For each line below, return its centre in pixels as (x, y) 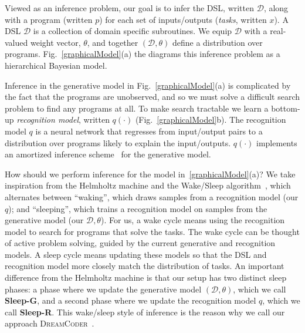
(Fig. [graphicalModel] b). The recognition (211, 120)
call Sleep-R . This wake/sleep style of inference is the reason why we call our (145, 312)
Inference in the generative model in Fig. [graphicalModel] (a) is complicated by (148, 85)
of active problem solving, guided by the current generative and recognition (140, 243)
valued (16, 42)
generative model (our (44, 220)
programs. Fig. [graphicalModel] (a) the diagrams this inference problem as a (143, 54)
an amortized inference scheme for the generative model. (108, 154)
